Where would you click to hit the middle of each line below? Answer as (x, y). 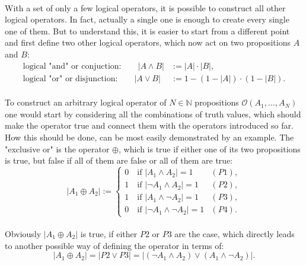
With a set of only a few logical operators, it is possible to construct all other (145, 7)
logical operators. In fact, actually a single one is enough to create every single (147, 19)
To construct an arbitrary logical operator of (86, 102)
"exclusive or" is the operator (57, 149)
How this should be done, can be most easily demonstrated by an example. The (149, 137)
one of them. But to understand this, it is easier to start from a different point (147, 31)
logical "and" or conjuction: (72, 66)
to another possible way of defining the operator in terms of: (114, 245)
